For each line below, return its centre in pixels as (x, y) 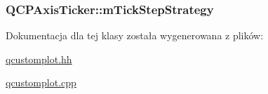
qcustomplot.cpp (41, 82)
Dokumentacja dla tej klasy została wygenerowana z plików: (135, 35)
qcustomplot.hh (39, 59)
